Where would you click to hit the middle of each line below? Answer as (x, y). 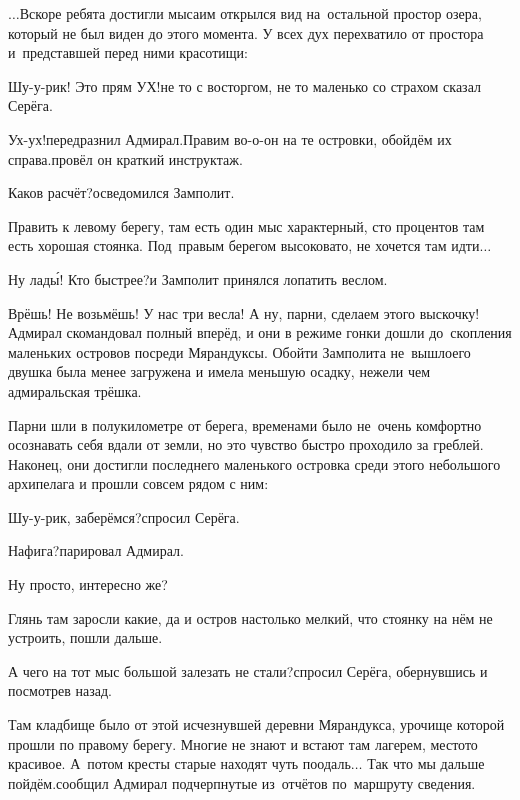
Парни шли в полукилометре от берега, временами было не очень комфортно (245, 424)
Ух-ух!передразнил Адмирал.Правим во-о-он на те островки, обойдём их (230, 138)
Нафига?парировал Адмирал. (96, 550)
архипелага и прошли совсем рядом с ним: (138, 483)
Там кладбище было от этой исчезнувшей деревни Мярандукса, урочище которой (256, 724)
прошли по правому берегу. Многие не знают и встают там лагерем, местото (243, 743)
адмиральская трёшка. (75, 390)
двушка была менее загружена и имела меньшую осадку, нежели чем (219, 371)
